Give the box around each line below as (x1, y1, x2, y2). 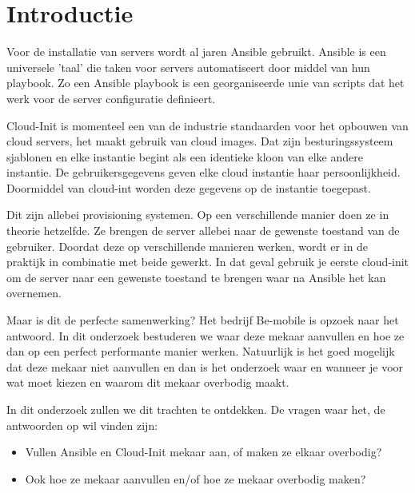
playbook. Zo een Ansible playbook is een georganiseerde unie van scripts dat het (6, 74, 405, 91)
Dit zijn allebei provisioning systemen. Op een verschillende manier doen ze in (6, 206, 389, 223)
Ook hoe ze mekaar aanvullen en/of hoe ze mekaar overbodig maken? (25, 470, 366, 487)
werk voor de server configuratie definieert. (6, 89, 216, 106)
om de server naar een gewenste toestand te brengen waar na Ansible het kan (6, 268, 386, 285)
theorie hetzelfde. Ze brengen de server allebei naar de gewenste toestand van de (6, 222, 400, 239)
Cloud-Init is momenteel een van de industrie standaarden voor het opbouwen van (6, 117, 409, 133)
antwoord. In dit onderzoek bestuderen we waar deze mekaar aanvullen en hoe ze (6, 327, 405, 344)
